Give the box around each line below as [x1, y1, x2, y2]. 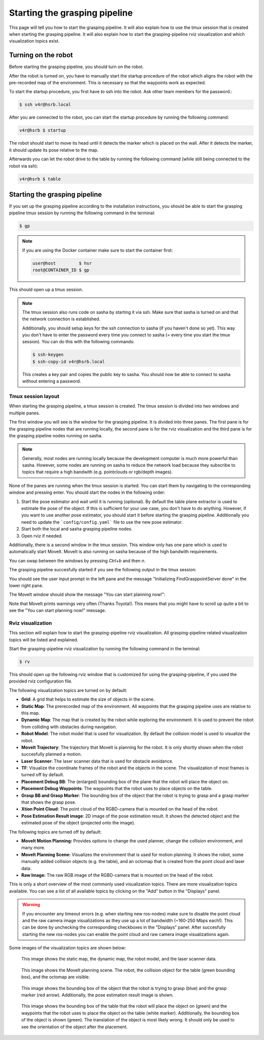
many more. [21, 845, 45, 851]
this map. [21, 710, 40, 716]
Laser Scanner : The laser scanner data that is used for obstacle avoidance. [21, 758, 174, 764]
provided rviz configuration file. [9, 678, 73, 684]
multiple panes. [9, 410, 40, 416]
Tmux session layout [9, 393, 60, 400]
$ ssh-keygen [32, 352, 64, 357]
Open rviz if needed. [21, 533, 63, 539]
